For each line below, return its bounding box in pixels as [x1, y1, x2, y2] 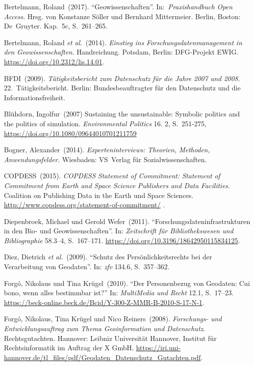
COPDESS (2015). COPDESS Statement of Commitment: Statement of [4, 170, 220, 181]
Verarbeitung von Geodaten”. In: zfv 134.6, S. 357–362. [4, 261, 170, 272]
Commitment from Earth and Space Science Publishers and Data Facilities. [4, 180, 230, 190]
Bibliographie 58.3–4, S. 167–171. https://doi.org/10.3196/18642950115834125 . [4, 235, 240, 245]
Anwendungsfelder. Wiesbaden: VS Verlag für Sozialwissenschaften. [4, 154, 207, 164]
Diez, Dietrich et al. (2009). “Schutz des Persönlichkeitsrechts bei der [4, 252, 212, 262]
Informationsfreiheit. [4, 92, 66, 102]
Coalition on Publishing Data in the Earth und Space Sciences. [4, 190, 194, 200]
